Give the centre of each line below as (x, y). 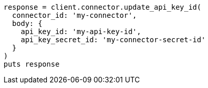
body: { (27, 23)
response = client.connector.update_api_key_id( (102, 7)
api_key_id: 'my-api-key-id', (81, 32)
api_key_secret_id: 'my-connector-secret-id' (113, 40)
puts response (32, 64)
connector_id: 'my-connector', (74, 15)
